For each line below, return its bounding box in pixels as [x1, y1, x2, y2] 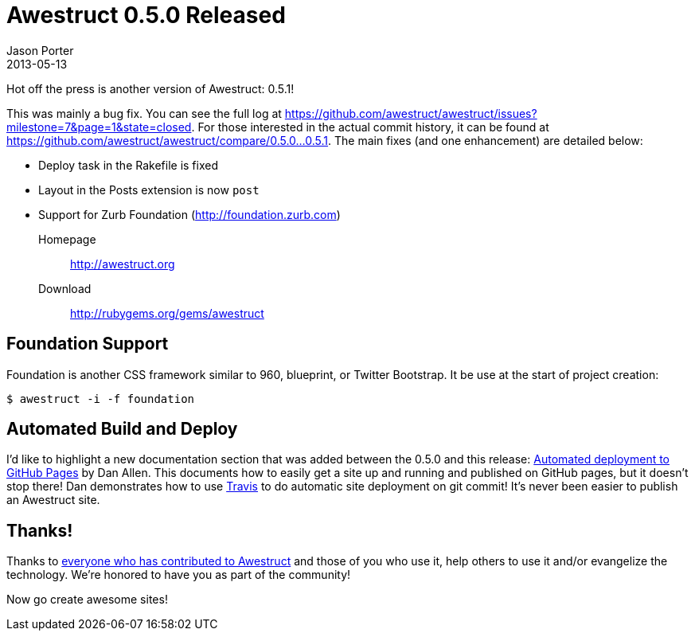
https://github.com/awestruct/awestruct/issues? [284, 106, 537, 120]
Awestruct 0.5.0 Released [6, 2, 286, 29]
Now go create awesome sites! [6, 592, 168, 607]
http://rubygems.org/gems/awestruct [70, 306, 264, 320]
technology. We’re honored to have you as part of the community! [6, 568, 351, 582]
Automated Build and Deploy [6, 419, 238, 440]
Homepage [38, 232, 96, 246]
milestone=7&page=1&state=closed [6, 119, 192, 134]
